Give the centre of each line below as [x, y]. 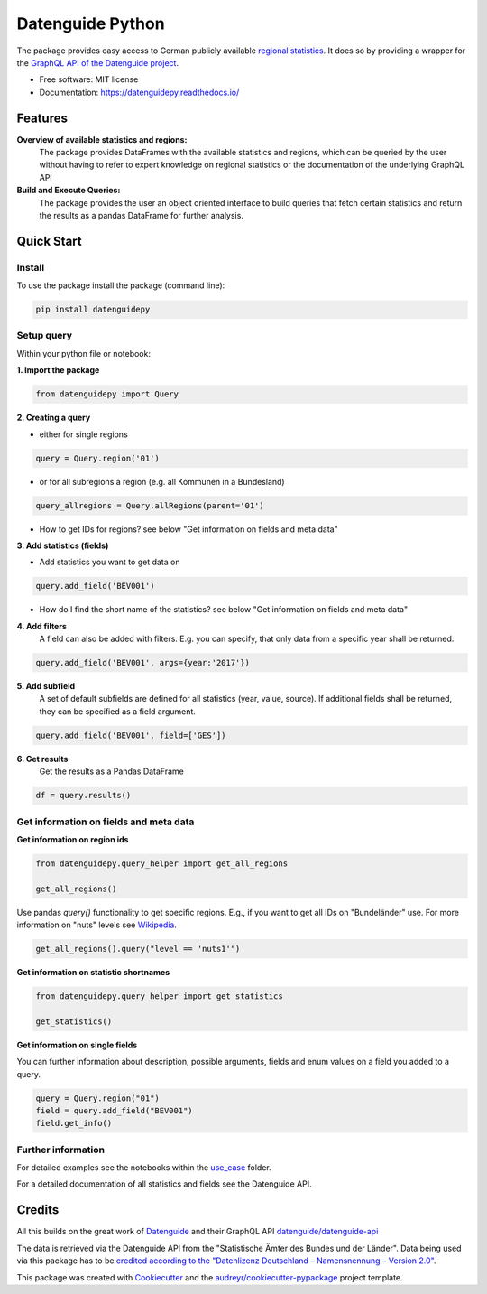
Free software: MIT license [89, 79]
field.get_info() [74, 1123]
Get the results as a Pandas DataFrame [112, 771]
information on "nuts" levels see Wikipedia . [97, 925]
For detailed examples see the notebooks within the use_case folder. [144, 1168]
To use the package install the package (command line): [121, 285]
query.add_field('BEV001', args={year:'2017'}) [142, 663]
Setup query [44, 336]
